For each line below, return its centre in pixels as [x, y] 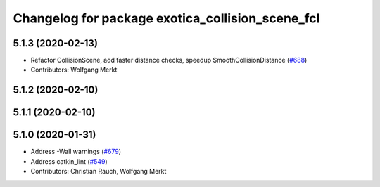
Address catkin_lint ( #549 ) [69, 161]
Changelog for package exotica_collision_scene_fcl [166, 18]
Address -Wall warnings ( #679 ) [76, 152]
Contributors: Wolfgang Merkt [74, 70]
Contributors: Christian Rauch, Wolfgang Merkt [99, 172]
